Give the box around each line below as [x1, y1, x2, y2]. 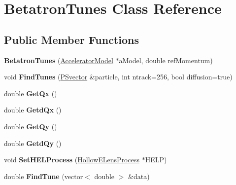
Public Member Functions [4, 32, 139, 47]
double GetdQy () [4, 138, 62, 148]
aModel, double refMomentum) [119, 55, 213, 65]
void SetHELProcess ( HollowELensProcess [4, 154, 139, 165]
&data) [128, 171, 150, 181]
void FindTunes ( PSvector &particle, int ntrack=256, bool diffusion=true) [4, 72, 233, 82]
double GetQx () [4, 88, 57, 98]
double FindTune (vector [4, 171, 83, 181]
